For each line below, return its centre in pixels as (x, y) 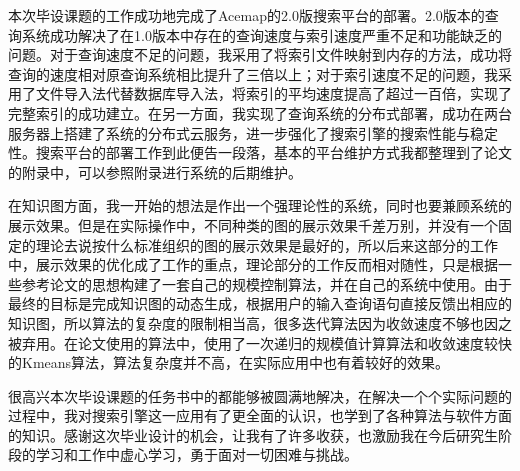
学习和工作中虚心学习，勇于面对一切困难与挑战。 (196, 454)
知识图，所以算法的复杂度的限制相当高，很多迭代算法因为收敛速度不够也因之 (260, 322)
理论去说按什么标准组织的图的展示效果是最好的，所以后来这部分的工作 (266, 244)
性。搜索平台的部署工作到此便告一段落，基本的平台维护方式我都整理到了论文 (260, 152)
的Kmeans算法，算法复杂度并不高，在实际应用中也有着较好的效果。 (229, 362)
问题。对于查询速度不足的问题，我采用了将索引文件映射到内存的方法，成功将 (260, 54)
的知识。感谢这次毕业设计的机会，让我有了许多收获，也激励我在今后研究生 (253, 434)
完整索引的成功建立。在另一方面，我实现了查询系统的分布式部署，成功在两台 (260, 112)
